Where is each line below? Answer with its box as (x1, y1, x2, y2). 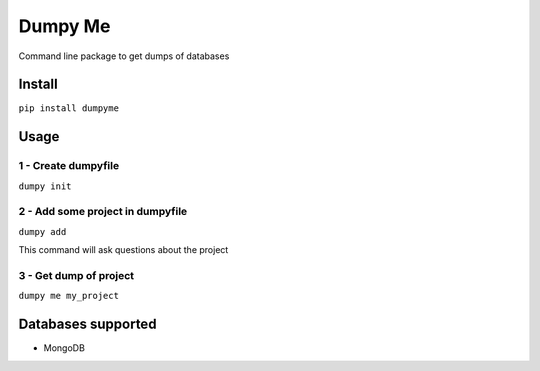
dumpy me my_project (18, 290, 120, 302)
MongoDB (43, 342, 85, 354)
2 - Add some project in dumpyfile (18, 205, 188, 219)
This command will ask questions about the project (18, 244, 229, 256)
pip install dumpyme (18, 103, 120, 114)
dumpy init (18, 180, 72, 192)
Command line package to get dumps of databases (18, 50, 230, 62)
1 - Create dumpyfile (18, 159, 120, 173)
